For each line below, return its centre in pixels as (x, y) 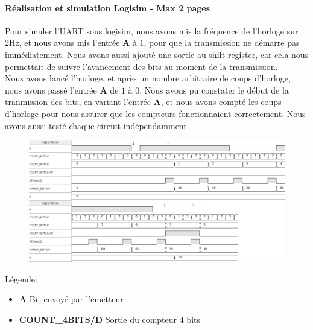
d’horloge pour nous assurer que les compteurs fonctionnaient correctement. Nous (155, 113)
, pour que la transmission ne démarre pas (222, 43)
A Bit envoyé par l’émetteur (71, 299)
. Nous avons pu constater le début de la (214, 90)
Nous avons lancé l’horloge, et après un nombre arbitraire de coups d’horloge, (148, 78)
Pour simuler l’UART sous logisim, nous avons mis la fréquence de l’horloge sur (152, 30)
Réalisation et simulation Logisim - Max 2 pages (108, 8)
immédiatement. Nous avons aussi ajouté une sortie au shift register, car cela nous (157, 54)
